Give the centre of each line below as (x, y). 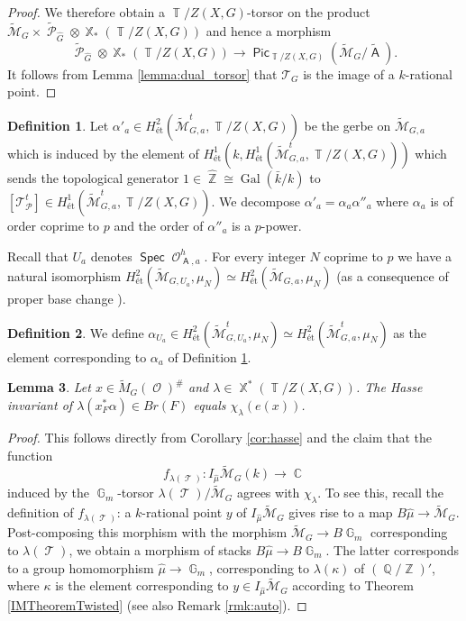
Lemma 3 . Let (49, 387)
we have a (425, 256)
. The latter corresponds (393, 549)
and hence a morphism (269, 30)
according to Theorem (353, 585)
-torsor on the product (308, 12)
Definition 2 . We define (76, 332)
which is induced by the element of (103, 153)
